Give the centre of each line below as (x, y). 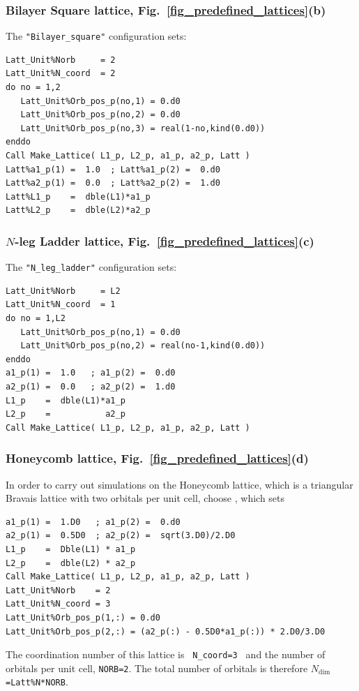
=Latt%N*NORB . (37, 682)
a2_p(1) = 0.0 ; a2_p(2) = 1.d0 (91, 387)
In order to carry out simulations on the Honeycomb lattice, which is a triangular (179, 484)
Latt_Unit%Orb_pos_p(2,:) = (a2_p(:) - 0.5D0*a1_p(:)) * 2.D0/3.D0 (166, 631)
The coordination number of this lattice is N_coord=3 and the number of (166, 654)
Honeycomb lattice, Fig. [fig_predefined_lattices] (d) (157, 458)
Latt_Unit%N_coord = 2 (61, 74)
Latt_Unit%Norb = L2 (63, 291)
